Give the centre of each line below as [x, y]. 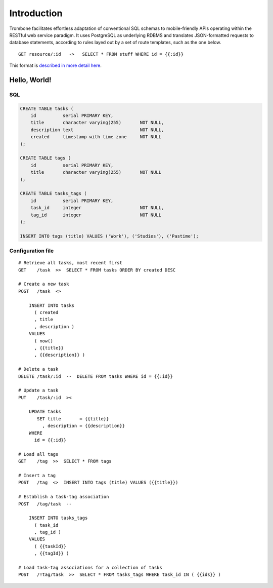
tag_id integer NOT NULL [96, 215]
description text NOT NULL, [97, 130]
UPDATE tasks [45, 412]
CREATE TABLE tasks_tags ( [53, 193]
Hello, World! [30, 80]
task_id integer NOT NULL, [97, 208]
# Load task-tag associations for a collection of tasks [90, 568]
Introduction [36, 13]
